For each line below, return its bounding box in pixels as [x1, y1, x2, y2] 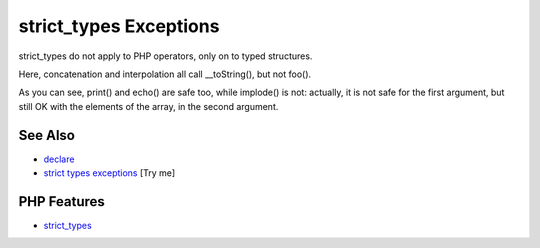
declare [43, 153, 75, 165]
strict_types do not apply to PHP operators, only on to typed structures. [18, 50, 313, 62]
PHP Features [18, 193, 105, 210]
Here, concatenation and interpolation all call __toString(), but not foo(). [18, 68, 312, 80]
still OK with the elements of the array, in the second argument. [18, 100, 279, 112]
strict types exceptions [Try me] [43, 167, 176, 179]
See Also [18, 126, 75, 144]
